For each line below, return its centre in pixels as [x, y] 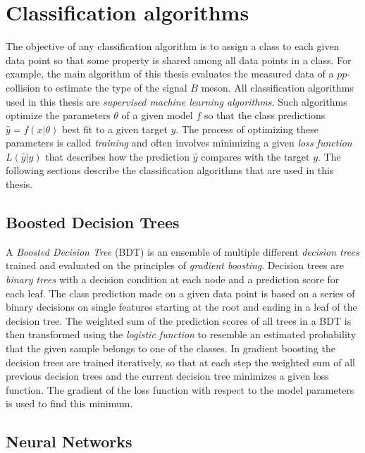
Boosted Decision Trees [93, 222]
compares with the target [255, 156]
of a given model [157, 115]
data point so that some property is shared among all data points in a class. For [179, 60]
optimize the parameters [58, 115]
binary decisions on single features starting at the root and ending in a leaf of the [181, 307]
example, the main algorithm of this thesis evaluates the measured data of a [170, 74]
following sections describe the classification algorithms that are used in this [170, 170]
